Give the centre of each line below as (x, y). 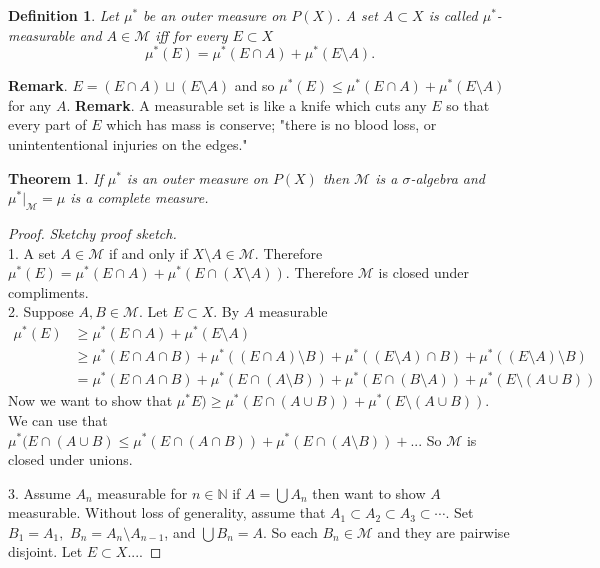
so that (468, 104)
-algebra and (447, 177)
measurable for (142, 492)
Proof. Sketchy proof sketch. (92, 233)
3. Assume (39, 492)
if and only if (148, 252)
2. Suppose (41, 311)
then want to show (369, 492)
